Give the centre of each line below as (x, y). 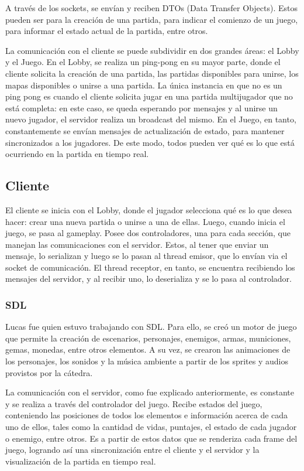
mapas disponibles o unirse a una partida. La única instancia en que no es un (144, 85)
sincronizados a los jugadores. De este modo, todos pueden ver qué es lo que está (150, 142)
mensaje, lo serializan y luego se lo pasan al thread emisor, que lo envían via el (146, 256)
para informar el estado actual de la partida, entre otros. (107, 31)
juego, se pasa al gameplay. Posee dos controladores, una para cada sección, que (148, 233)
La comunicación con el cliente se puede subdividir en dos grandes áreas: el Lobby (152, 50)
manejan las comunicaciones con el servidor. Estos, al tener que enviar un (137, 244)
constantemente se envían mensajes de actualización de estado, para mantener (145, 130)
